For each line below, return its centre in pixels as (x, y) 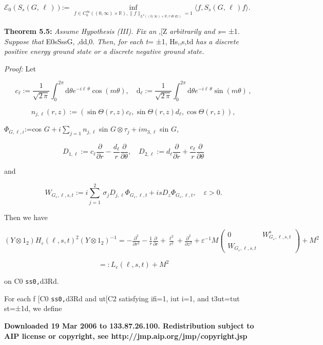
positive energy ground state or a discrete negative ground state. (104, 51)
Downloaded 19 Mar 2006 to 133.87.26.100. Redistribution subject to (129, 326)
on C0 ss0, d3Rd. (32, 281)
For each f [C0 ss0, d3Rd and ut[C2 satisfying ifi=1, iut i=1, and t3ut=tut (122, 298)
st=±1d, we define (33, 308)
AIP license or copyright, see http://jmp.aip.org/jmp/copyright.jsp (126, 335)
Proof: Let (20, 68)
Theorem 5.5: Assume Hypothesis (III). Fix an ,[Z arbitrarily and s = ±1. (122, 31)
